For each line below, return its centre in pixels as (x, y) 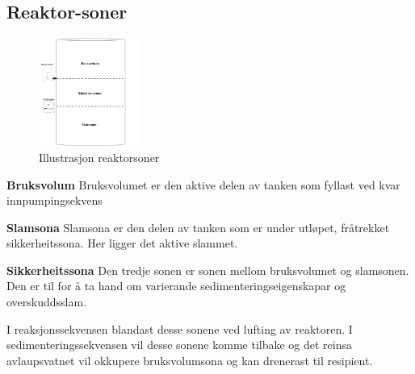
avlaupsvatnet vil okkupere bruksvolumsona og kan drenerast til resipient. (190, 360)
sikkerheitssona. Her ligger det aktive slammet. (122, 243)
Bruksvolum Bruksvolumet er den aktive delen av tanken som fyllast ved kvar (203, 184)
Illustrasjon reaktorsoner (99, 157)
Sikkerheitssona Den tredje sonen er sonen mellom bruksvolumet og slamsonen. (208, 270)
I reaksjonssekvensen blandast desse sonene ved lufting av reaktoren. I (180, 328)
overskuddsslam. (47, 302)
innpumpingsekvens (54, 200)
